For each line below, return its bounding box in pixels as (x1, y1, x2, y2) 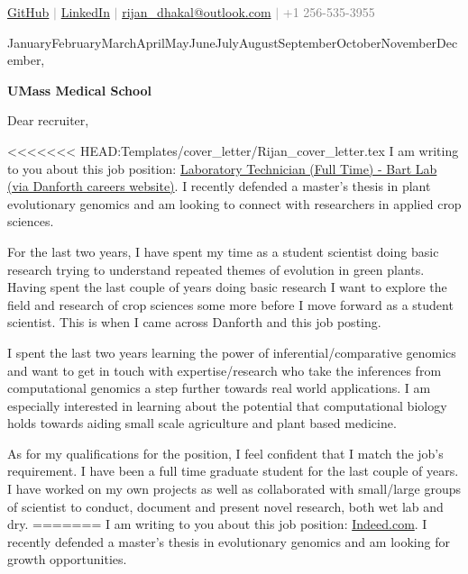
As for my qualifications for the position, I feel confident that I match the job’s (7, 443, 444, 462)
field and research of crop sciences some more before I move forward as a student (7, 295, 454, 314)
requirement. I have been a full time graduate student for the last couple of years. (7, 461, 459, 480)
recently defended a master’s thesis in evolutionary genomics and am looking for (7, 532, 450, 551)
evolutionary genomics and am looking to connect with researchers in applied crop (7, 194, 462, 213)
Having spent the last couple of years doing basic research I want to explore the (7, 278, 447, 296)
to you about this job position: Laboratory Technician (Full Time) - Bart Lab (7, 159, 437, 178)
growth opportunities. (7, 550, 127, 569)
